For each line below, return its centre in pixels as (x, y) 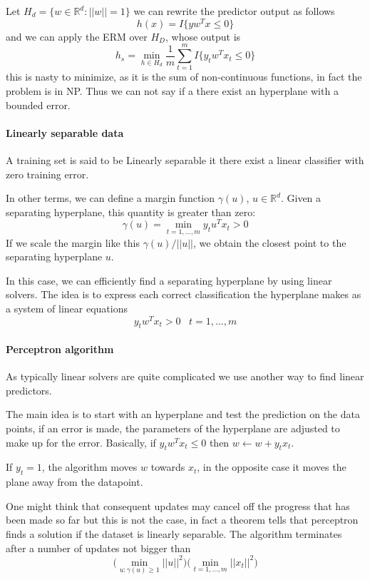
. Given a (301, 198)
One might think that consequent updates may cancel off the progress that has (178, 505)
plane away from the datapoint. (74, 482)
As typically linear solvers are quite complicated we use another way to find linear (185, 376)
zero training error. (47, 174)
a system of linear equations (67, 309)
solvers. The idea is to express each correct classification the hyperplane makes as (184, 294)
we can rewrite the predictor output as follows (234, 11)
